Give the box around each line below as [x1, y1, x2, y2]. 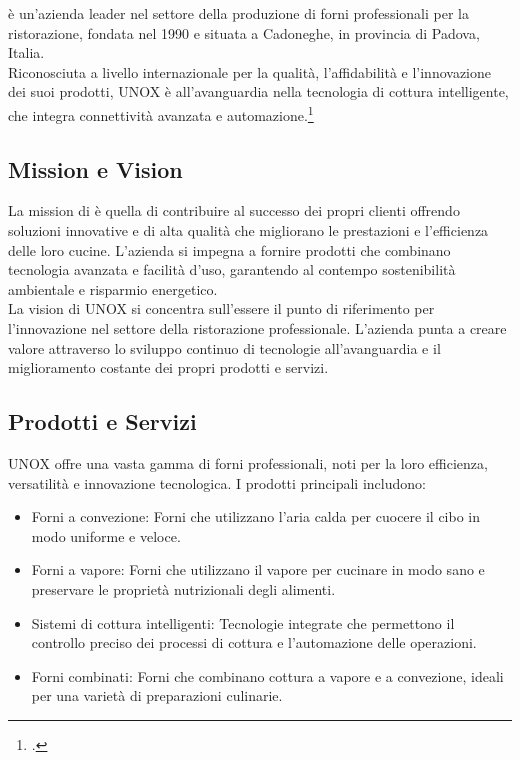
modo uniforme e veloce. [31, 525, 181, 546]
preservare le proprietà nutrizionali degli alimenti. [31, 578, 336, 599]
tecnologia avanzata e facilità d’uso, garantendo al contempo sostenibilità [8, 259, 456, 280]
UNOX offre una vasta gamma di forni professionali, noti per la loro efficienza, [8, 452, 488, 473]
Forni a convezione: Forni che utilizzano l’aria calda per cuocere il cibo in [31, 506, 481, 527]
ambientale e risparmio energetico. [8, 278, 218, 299]
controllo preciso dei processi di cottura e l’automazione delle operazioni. [31, 632, 477, 653]
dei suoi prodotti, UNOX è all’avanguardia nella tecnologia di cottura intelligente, [8, 81, 509, 102]
